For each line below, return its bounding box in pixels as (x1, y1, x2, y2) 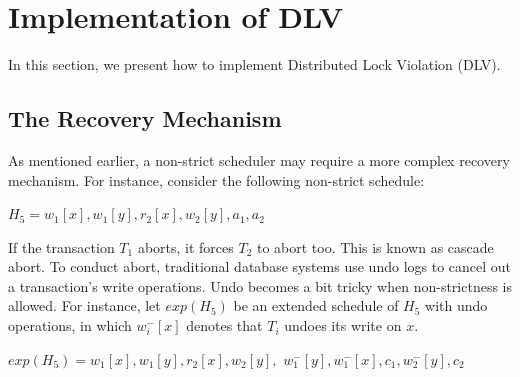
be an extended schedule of (233, 295, 399, 316)
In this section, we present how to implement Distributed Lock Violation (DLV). (8, 54, 501, 75)
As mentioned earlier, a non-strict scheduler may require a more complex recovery (8, 149, 510, 170)
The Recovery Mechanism (8, 103, 282, 134)
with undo (425, 295, 488, 316)
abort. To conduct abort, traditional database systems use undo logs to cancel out (8, 256, 512, 277)
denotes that (186, 315, 263, 336)
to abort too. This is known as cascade (256, 236, 494, 257)
